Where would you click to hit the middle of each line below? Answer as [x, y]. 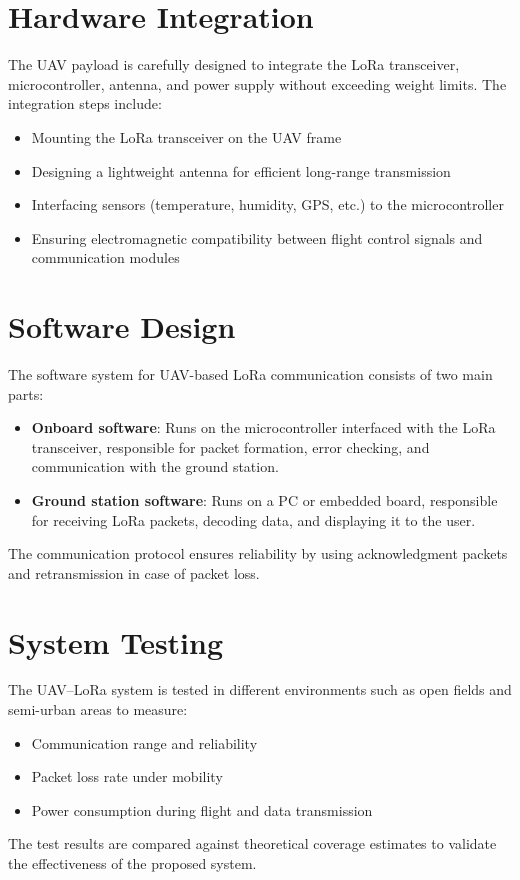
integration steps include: [85, 103]
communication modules [105, 257]
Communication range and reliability [144, 742]
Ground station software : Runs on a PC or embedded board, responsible [264, 499]
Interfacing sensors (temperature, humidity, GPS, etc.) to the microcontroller [267, 204]
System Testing [116, 641]
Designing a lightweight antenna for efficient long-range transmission [241, 170]
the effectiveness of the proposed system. [132, 863]
